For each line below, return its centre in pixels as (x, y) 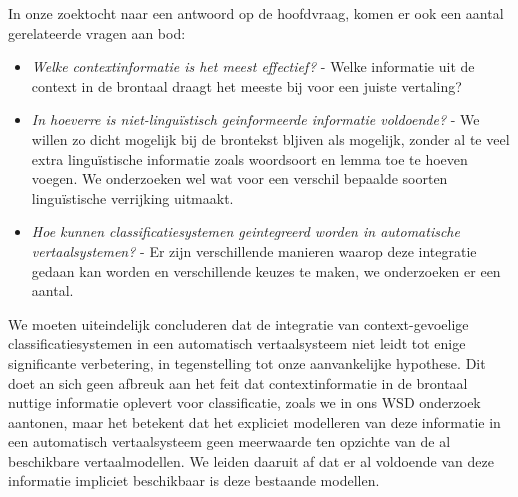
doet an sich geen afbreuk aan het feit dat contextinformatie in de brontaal (238, 382)
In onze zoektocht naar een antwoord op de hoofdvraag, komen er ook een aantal (256, 13)
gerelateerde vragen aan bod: (97, 32)
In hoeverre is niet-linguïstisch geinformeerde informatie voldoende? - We (255, 119)
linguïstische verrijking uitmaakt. (132, 197)
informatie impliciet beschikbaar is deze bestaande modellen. (194, 480)
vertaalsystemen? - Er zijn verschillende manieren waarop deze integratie (254, 250)
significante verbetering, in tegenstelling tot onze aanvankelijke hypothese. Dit (247, 362)
